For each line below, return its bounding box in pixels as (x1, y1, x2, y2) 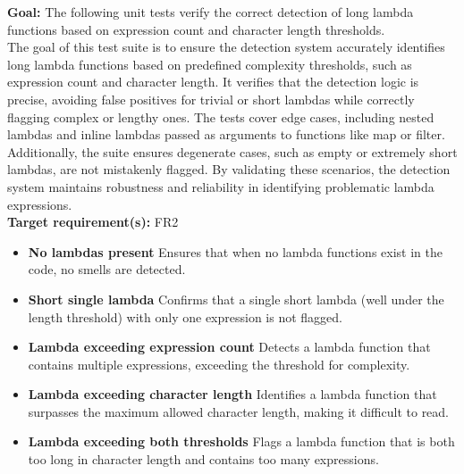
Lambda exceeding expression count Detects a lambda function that (28, 337, 431, 356)
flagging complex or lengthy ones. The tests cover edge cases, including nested (7, 107, 434, 126)
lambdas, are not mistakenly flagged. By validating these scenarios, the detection (7, 160, 451, 179)
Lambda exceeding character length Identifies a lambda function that (28, 385, 437, 403)
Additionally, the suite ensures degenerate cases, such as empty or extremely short (7, 142, 458, 161)
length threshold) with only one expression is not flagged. (28, 307, 342, 326)
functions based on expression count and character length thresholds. (7, 20, 385, 38)
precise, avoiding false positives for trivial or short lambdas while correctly (7, 89, 415, 108)
